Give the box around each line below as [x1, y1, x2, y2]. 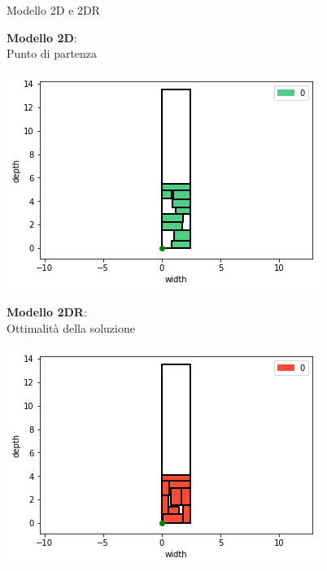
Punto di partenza [7, 45, 98, 62]
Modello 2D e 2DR [7, 2, 100, 18]
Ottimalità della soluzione [7, 319, 135, 336]
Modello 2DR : [7, 303, 87, 320]
